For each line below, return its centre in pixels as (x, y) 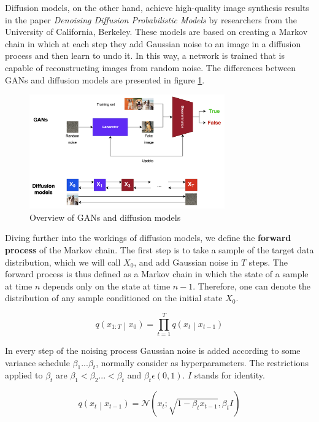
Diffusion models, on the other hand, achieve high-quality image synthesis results (157, 7)
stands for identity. (229, 375)
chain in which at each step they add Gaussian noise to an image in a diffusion (153, 43)
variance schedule (37, 362)
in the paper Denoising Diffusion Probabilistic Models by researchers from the (151, 19)
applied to (24, 375)
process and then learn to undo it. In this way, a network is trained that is (145, 56)
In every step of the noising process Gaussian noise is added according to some (153, 351)
